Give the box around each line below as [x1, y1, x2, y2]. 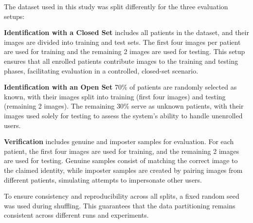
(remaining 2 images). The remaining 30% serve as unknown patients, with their [4, 101, 244, 111]
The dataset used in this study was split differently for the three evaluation [4, 1, 228, 11]
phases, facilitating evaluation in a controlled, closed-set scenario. [4, 65, 199, 75]
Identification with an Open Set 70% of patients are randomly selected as [4, 82, 237, 92]
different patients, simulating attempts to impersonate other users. [4, 174, 202, 185]
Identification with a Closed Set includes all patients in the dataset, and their [4, 27, 249, 37]
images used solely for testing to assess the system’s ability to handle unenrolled [4, 110, 243, 120]
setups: [4, 11, 25, 21]
